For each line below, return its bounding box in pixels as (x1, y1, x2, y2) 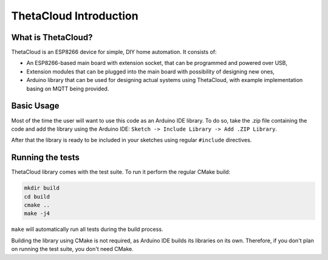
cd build (24, 193, 50, 200)
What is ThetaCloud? (11, 32, 93, 43)
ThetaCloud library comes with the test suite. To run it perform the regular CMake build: (11, 168, 231, 176)
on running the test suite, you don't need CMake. (11, 245, 134, 253)
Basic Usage (11, 101, 60, 111)
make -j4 (24, 210, 50, 217)
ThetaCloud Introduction (11, 9, 139, 22)
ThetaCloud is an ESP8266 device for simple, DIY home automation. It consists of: (11, 49, 217, 56)
